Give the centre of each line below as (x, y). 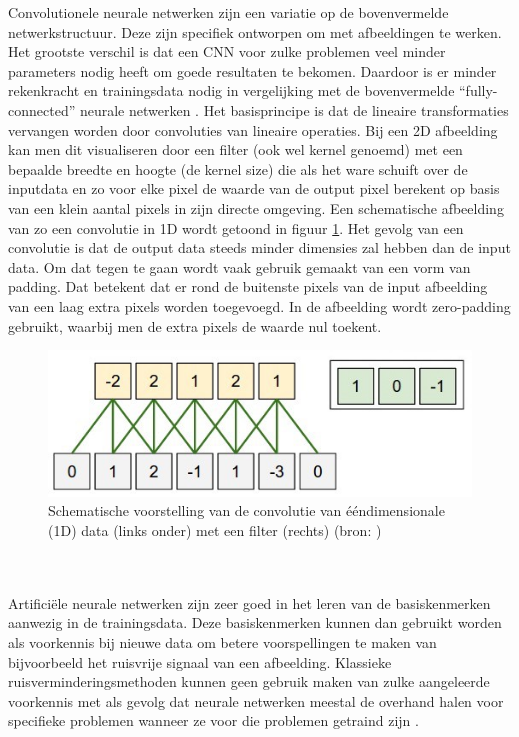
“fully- (478, 90)
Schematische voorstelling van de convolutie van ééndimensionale (246, 510)
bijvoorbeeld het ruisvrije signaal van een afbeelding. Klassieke (200, 661)
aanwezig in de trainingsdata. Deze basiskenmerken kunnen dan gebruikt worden (255, 622)
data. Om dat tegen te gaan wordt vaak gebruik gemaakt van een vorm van (239, 266)
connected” (42, 109)
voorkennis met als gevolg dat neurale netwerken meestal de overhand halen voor (256, 700)
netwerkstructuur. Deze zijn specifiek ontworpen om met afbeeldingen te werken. (255, 31)
